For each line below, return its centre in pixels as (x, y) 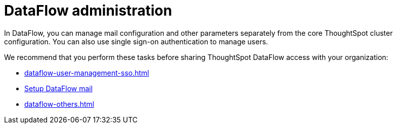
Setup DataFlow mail (59, 88)
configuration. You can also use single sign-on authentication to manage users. (136, 41)
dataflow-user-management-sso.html (87, 73)
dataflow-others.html (59, 104)
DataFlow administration (88, 11)
